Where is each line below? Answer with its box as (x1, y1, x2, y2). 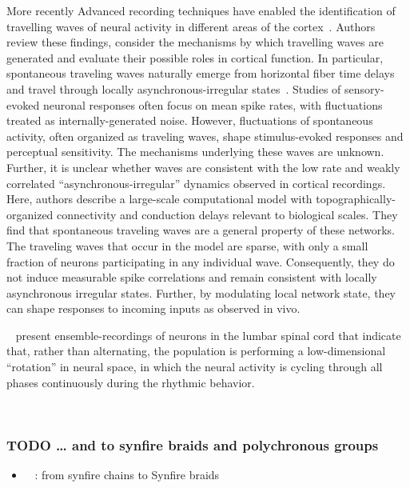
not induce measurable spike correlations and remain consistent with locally (6, 269, 377, 286)
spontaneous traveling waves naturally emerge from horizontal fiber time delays (6, 65, 395, 82)
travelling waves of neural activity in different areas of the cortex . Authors (6, 18, 376, 34)
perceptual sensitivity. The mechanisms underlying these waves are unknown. (6, 143, 384, 160)
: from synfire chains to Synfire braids (34, 466, 220, 483)
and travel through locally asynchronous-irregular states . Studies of (6, 80, 341, 97)
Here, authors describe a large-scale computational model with (6, 190, 312, 207)
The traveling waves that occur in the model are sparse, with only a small (6, 237, 368, 254)
